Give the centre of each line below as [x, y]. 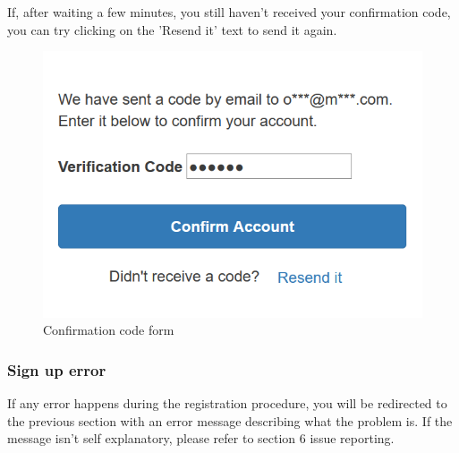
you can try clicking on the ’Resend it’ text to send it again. [172, 29]
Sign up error [57, 369]
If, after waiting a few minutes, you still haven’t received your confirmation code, [229, 12]
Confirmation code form [109, 330]
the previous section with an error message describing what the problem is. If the [230, 420]
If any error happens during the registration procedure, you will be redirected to [227, 403]
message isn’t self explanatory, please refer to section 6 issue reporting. [201, 438]
